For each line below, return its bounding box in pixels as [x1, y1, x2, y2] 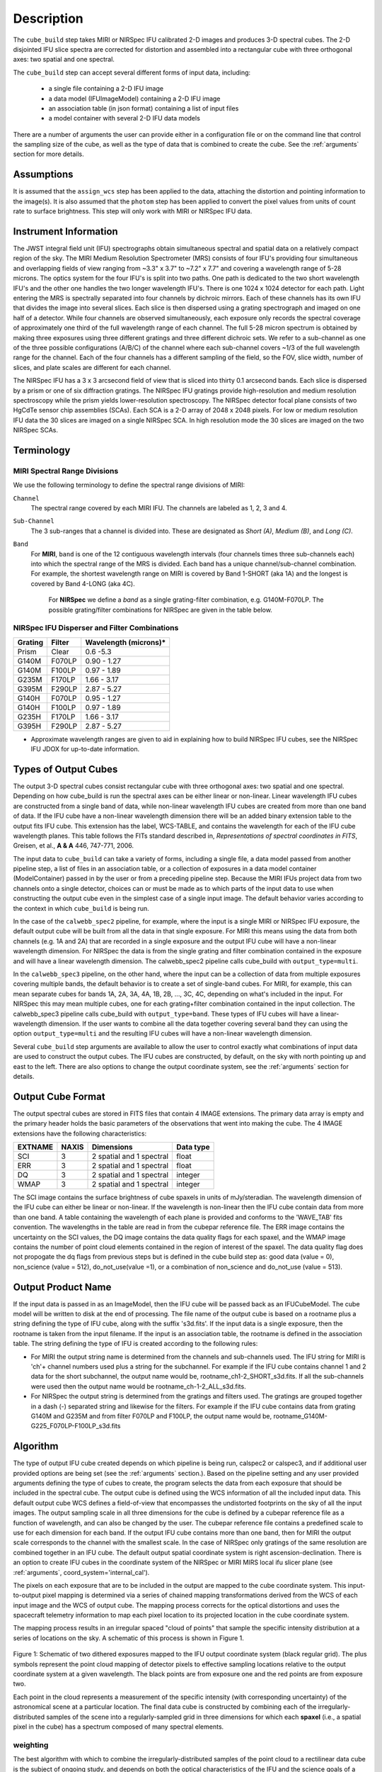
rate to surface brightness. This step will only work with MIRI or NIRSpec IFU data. [13, 207, 253, 215]
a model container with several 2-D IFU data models [48, 114, 201, 123]
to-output [13, 1591, 41, 1600]
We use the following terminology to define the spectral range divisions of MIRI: [13, 481, 245, 489]
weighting [13, 1740, 49, 1750]
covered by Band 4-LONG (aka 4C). [30, 579, 135, 588]
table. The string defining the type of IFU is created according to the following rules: [13, 1340, 258, 1348]
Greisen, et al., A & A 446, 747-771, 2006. [13, 841, 134, 850]
